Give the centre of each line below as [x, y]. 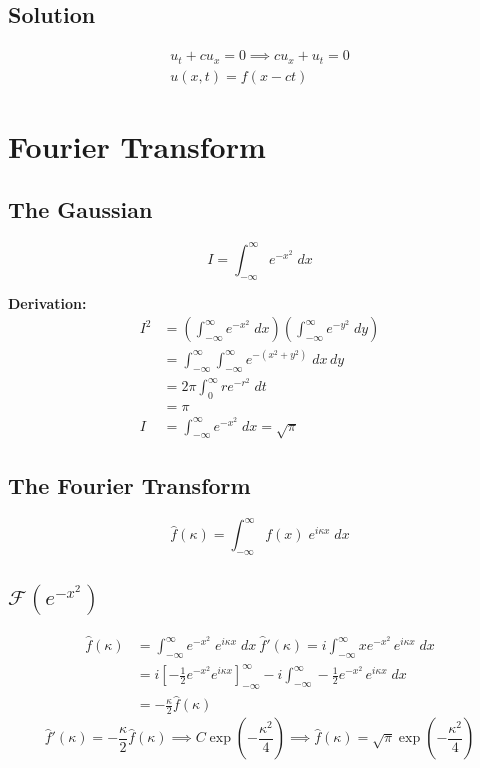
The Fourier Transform [129, 484]
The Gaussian [80, 209]
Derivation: [47, 302]
